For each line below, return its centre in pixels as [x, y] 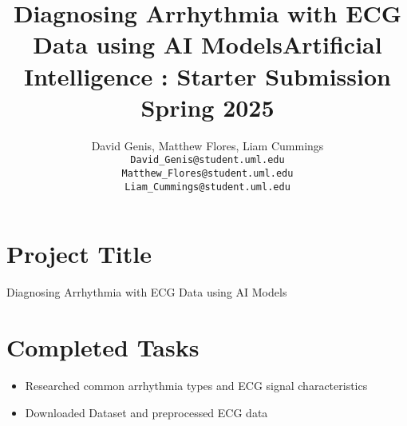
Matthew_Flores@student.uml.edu [207, 173]
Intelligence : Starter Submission [207, 76]
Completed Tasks [103, 346]
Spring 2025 [207, 107]
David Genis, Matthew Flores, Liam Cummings [207, 145]
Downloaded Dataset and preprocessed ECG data [146, 412]
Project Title [79, 254]
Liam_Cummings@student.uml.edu [207, 187]
